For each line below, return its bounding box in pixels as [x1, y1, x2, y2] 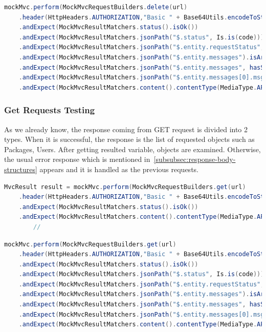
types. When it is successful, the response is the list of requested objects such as [4, 134, 255, 144]
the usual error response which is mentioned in [4, 154, 150, 164]
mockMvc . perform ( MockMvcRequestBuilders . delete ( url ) [4, 4, 188, 11]
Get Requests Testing [4, 103, 95, 116]
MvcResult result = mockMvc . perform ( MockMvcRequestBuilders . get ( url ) [4, 183, 246, 191]
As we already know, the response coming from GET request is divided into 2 [4, 123, 248, 134]
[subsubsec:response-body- [153, 154, 236, 164]
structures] [4, 163, 37, 174]
